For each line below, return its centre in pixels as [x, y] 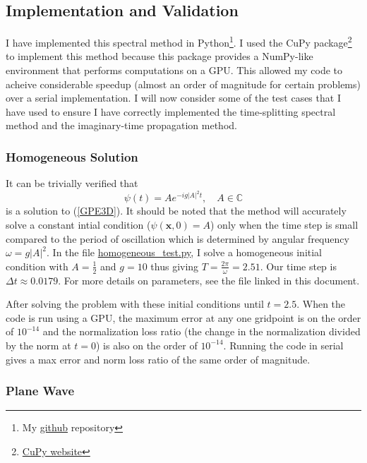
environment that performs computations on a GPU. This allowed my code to [174, 70]
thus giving [175, 266]
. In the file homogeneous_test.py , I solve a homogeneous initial [184, 252]
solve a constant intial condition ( [78, 224]
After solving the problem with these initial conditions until [135, 304]
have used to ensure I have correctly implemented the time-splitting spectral [171, 111]
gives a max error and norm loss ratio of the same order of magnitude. [158, 359]
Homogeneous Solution [72, 156]
